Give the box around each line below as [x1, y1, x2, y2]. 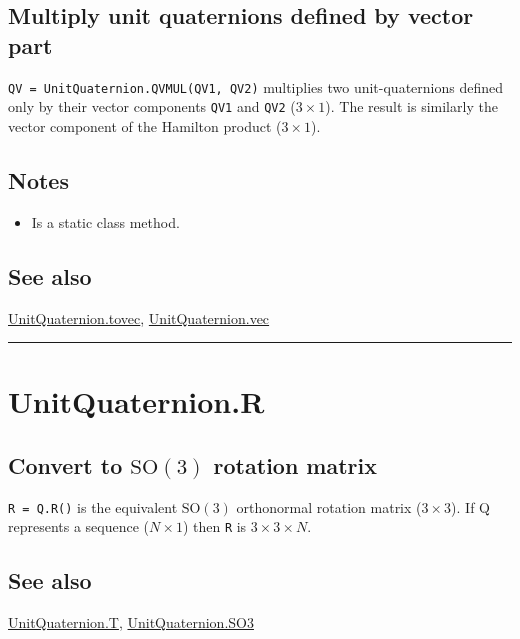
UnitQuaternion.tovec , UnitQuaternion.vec [8, 307, 270, 328]
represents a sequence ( [8, 516, 150, 537]
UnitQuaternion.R [8, 381, 265, 422]
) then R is [182, 516, 247, 537]
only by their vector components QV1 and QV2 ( [8, 96, 296, 117]
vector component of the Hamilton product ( [8, 115, 282, 136]
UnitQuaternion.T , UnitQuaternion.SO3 [8, 612, 254, 633]
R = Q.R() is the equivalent [8, 496, 178, 517]
